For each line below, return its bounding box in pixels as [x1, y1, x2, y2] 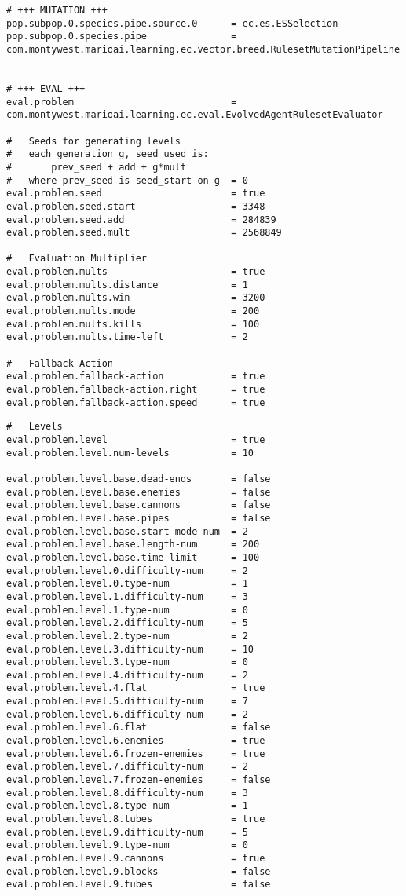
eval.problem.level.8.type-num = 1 [6, 800, 248, 812]
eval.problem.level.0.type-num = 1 [6, 578, 248, 590]
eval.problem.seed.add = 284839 [6, 214, 276, 225]
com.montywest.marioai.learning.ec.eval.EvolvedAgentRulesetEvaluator [6, 109, 383, 121]
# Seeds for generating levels [6, 135, 181, 147]
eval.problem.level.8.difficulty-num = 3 [6, 787, 248, 799]
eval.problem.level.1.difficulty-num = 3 [6, 591, 248, 602]
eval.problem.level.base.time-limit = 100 [6, 551, 260, 563]
